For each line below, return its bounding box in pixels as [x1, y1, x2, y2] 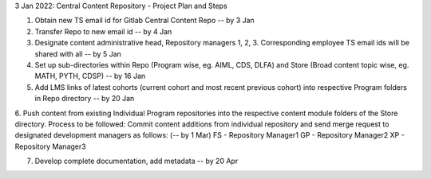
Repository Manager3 [14, 142, 87, 151]
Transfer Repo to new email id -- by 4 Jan [34, 26, 172, 36]
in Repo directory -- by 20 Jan [34, 94, 135, 103]
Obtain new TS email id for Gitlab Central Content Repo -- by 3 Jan [34, 16, 255, 25]
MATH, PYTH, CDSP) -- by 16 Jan [34, 72, 146, 81]
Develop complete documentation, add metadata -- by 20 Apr [34, 156, 239, 166]
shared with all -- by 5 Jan [34, 49, 121, 59]
